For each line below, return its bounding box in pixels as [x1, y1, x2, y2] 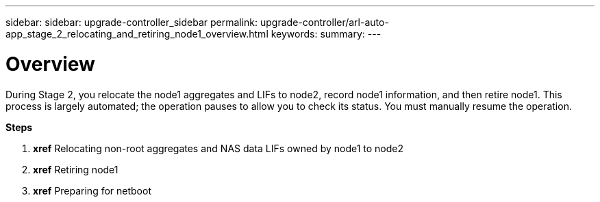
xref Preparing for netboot [33, 184, 151, 197]
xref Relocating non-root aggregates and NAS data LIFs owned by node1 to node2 [33, 142, 404, 154]
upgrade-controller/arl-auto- [260, 16, 389, 28]
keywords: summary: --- [271, 28, 382, 40]
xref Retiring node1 [33, 163, 118, 175]
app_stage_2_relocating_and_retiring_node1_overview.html [5, 28, 268, 40]
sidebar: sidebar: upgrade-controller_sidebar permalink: [5, 16, 258, 28]
